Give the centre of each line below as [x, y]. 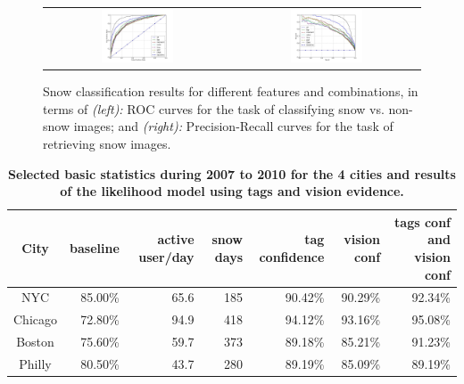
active [176, 239]
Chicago [35, 319]
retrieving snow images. [107, 144]
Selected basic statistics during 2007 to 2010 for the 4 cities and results [232, 173]
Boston [35, 342]
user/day [166, 256]
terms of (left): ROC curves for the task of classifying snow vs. [214, 108]
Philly [35, 363]
